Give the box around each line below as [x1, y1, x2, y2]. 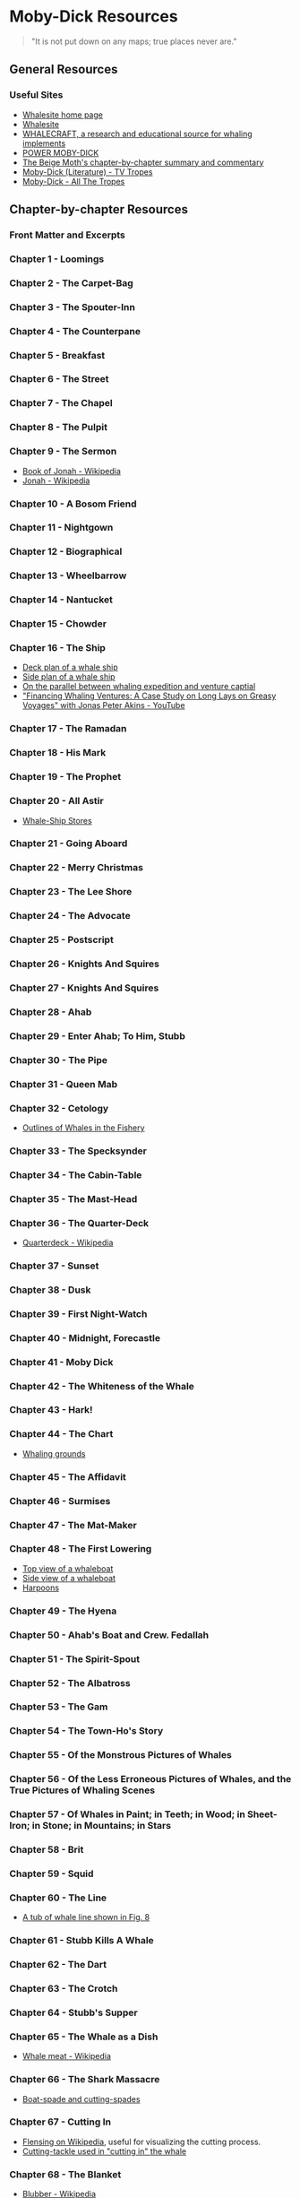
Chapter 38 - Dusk [9, 1284, 91, 1296]
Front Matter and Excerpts [9, 229, 125, 241]
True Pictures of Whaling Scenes [9, 1784, 155, 1796]
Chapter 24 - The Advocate [9, 910, 132, 922]
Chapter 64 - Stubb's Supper [9, 2006, 138, 2019]
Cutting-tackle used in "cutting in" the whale [21, 2145, 186, 2157]
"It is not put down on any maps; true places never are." [30, 36, 237, 47]
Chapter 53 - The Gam [9, 1700, 108, 1713]
